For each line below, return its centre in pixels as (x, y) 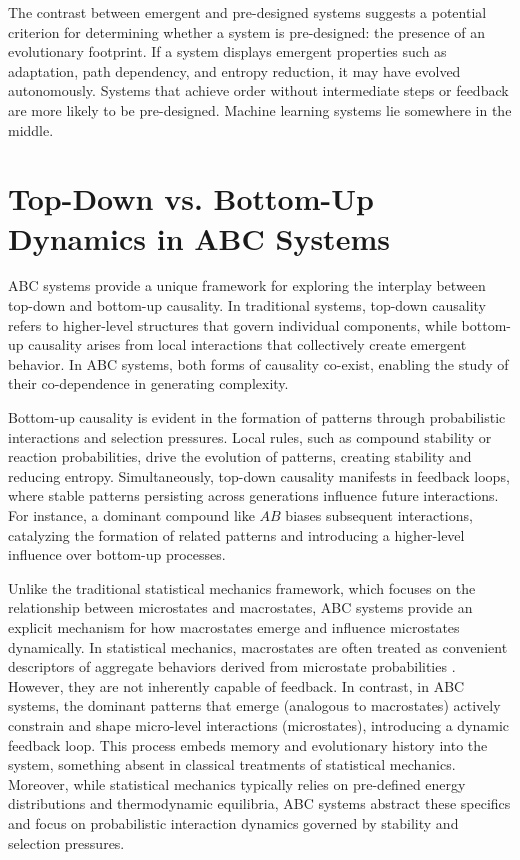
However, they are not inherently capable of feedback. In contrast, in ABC (236, 685)
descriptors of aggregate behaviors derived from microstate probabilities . (232, 666)
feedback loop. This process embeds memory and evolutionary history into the (248, 744)
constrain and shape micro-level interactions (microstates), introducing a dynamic (259, 724)
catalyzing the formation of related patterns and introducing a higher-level (236, 534)
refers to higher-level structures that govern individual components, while (232, 324)
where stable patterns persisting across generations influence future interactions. (253, 495)
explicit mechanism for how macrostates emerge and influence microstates (234, 626)
